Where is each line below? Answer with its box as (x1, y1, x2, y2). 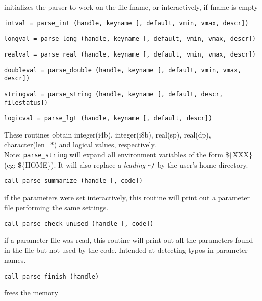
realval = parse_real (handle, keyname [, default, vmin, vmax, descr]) (4, 50, 256, 58)
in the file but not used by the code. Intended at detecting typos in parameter (4, 244, 248, 255)
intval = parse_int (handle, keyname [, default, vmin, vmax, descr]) (4, 19, 249, 27)
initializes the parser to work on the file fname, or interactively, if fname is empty (4, 2, 258, 12)
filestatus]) (4, 99, 48, 106)
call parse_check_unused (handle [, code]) (4, 220, 154, 228)
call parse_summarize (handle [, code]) (4, 177, 143, 185)
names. (4, 255, 26, 265)
